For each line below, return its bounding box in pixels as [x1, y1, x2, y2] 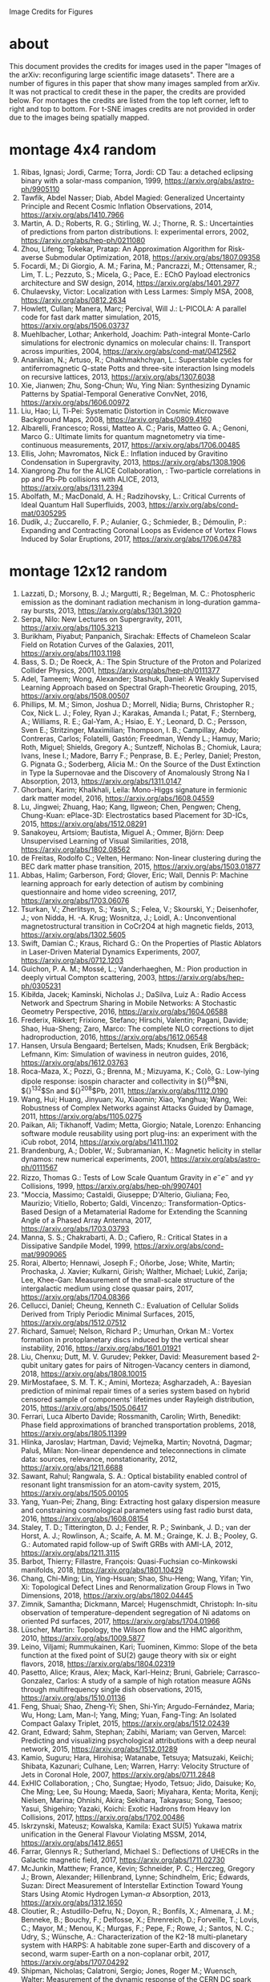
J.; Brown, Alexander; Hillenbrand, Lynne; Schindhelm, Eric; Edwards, [20, 1872, 250, 1882]
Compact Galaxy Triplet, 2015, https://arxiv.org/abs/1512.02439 [20, 1718, 231, 1728]
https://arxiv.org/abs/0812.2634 [20, 295, 127, 304]
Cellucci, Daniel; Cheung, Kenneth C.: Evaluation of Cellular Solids [20, 1300, 240, 1310]
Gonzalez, [20, 1675, 54, 1685]
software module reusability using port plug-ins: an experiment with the [20, 1129, 257, 1138]
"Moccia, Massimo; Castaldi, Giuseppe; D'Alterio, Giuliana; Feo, [20, 1190, 231, 1199]
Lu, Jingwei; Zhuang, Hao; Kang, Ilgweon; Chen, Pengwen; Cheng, [20, 802, 241, 812]
